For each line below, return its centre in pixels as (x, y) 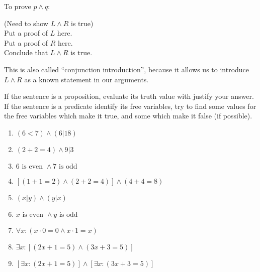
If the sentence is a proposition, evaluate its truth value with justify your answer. (129, 96)
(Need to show (26, 23)
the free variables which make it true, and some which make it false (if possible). (128, 116)
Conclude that (26, 52)
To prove (18, 6)
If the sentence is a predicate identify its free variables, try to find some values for (130, 106)
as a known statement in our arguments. (86, 79)
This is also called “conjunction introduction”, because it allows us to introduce (127, 69)
